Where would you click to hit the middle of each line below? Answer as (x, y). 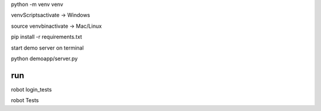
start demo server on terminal (48, 48)
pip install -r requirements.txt (47, 37)
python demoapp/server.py (44, 58)
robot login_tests (32, 89)
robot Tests (25, 100)
